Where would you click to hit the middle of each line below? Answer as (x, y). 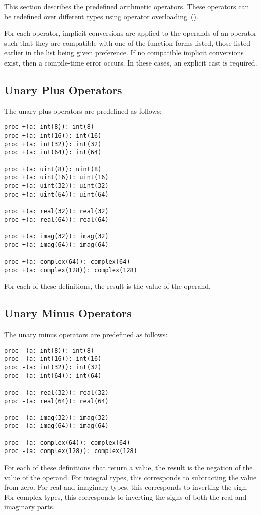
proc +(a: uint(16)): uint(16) (56, 178)
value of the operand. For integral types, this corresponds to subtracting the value (130, 477)
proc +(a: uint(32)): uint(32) (56, 186)
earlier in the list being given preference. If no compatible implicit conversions (124, 53)
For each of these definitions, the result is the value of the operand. (107, 286)
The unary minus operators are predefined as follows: (86, 334)
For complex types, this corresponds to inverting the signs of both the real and (125, 497)
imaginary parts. (29, 507)
